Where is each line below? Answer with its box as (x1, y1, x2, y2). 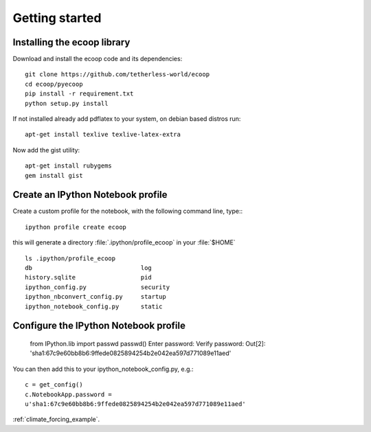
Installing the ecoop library (12, 36, 131, 48)
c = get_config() (25, 381, 83, 389)
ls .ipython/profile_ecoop (25, 254, 116, 262)
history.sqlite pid (25, 273, 153, 282)
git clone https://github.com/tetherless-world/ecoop (25, 71, 210, 78)
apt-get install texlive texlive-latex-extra (25, 130, 181, 139)
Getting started (12, 10, 102, 25)
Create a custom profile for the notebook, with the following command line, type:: (12, 207, 243, 216)
